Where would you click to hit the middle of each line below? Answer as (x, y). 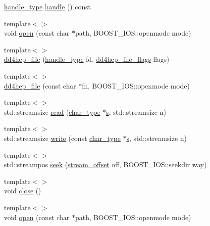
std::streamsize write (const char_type (62, 138)
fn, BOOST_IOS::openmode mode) (136, 85)
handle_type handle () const (48, 6)
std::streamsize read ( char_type (52, 112)
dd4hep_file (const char (40, 85)
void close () (23, 191)
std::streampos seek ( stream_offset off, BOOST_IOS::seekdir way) (105, 164)
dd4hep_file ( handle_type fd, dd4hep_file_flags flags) (87, 59)
